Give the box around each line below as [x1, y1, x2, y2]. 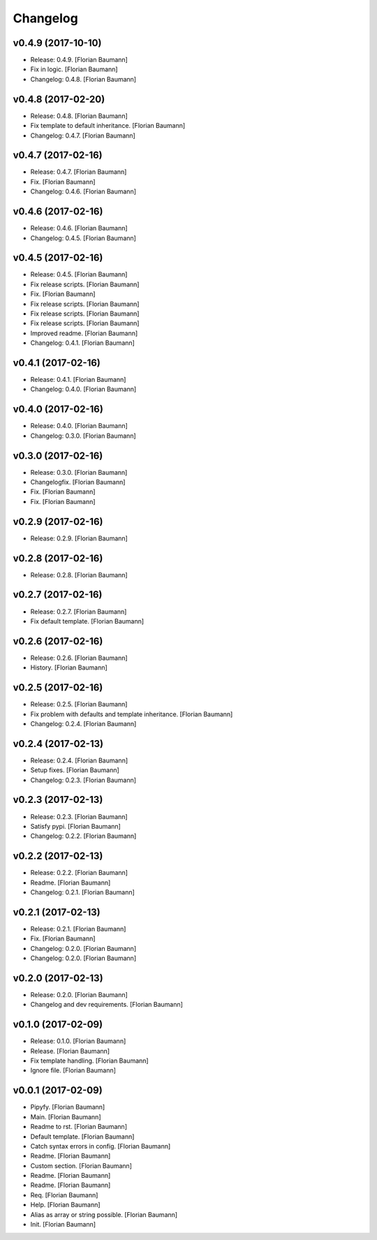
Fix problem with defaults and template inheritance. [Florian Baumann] [30, 709, 233, 718]
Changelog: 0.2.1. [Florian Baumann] [30, 887, 135, 896]
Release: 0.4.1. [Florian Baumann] [30, 376, 126, 384]
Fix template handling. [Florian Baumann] [30, 1056, 149, 1065]
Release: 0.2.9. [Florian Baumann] [30, 534, 128, 542]
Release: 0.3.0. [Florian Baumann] [30, 468, 128, 476]
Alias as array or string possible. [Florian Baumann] [30, 1210, 178, 1218]
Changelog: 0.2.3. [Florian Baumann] [30, 776, 136, 784]
